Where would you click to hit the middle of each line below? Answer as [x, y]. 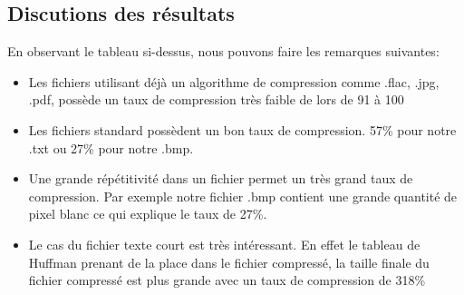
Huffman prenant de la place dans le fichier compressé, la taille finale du [229, 262]
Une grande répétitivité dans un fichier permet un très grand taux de [221, 178]
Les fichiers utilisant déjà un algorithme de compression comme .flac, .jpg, [234, 81]
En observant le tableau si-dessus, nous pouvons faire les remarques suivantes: [223, 51]
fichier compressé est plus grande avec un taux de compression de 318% [227, 280]
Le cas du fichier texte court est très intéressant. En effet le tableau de [224, 244]
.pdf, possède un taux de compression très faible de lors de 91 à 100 [216, 99]
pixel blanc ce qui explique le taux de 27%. [148, 214]
